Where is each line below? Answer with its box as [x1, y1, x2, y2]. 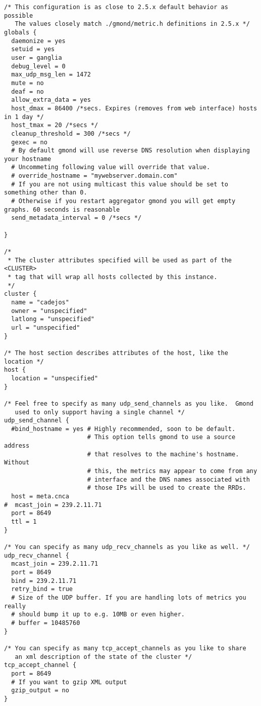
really [4, 602, 26, 610]
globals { [4, 28, 37, 36]
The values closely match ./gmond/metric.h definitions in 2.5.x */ [15, 20, 250, 28]
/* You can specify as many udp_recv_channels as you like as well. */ [4, 543, 250, 551]
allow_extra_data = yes [11, 96, 91, 104]
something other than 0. [4, 189, 87, 197]
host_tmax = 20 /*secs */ [11, 122, 98, 129]
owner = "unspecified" [11, 307, 87, 315]
